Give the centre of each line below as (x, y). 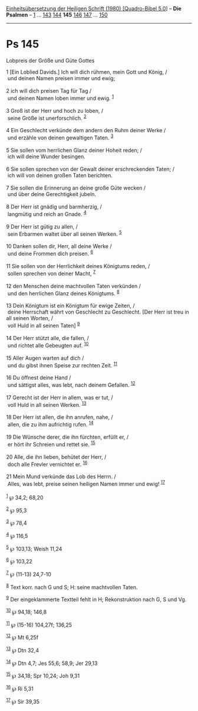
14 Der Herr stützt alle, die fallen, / (48, 338)
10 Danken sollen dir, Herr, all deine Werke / (59, 246)
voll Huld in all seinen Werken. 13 (47, 404)
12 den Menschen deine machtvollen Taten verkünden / (74, 286)
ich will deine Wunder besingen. (46, 156)
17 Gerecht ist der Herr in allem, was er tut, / (60, 397)
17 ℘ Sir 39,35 (23, 701)
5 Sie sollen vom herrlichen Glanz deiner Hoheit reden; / (74, 150)
